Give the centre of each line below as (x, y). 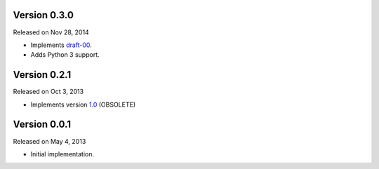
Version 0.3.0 (43, 15)
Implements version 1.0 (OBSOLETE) (83, 104)
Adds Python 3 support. (65, 55)
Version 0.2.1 (42, 75)
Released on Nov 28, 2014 (51, 32)
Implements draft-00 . (61, 45)
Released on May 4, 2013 (49, 141)
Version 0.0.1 (42, 124)
